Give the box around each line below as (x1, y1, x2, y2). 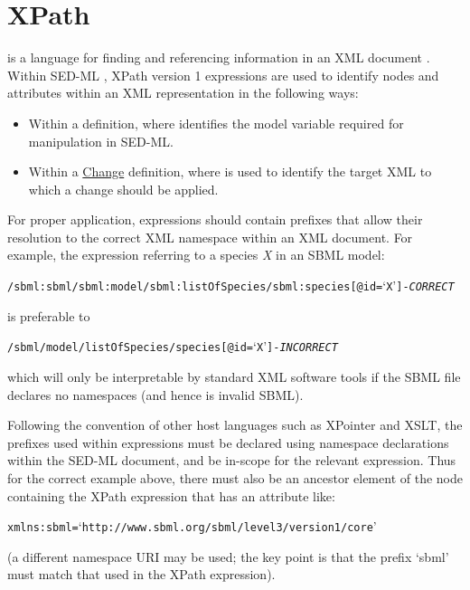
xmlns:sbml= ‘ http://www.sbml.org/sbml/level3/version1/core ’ (7, 517, 377, 536)
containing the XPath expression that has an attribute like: (7, 486, 335, 505)
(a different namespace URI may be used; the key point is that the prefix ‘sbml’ (7, 547, 449, 566)
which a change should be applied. (28, 179, 219, 198)
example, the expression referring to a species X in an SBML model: (7, 245, 385, 264)
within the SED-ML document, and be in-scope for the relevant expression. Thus (7, 451, 456, 470)
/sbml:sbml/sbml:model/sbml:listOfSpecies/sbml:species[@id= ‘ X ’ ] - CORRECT (7, 276, 455, 295)
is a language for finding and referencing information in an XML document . (7, 48, 430, 67)
